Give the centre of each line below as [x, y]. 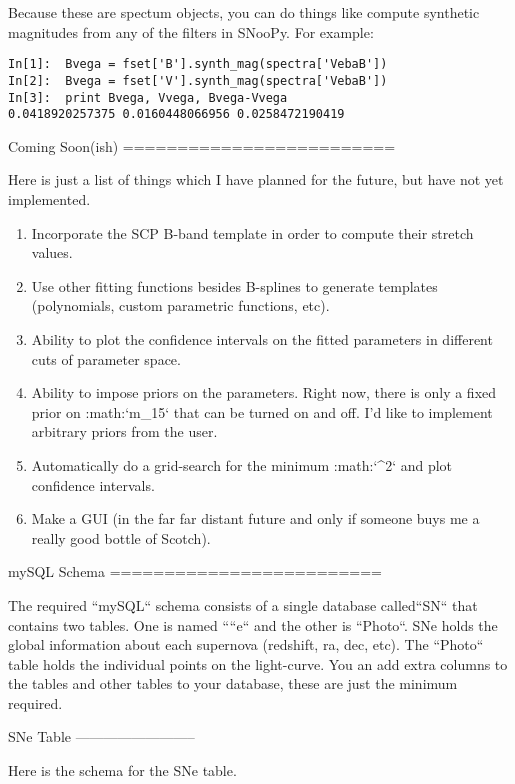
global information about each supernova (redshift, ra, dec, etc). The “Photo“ [246, 644]
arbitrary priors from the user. [124, 431]
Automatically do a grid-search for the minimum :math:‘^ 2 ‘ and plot [242, 464]
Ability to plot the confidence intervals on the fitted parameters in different [262, 338]
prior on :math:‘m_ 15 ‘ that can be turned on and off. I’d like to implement [262, 411]
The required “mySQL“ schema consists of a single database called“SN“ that [243, 604]
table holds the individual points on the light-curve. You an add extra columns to [258, 663]
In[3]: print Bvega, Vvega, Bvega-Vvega [148, 97]
